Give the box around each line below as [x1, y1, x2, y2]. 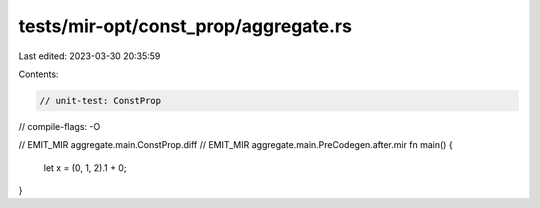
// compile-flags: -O [18, 120, 101, 132]
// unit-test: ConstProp [39, 95, 162, 106]
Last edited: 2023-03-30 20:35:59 [18, 50, 161, 62]
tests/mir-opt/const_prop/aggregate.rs [18, 15, 352, 37]
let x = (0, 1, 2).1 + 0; [43, 161, 127, 174]
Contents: [18, 68, 59, 80]
